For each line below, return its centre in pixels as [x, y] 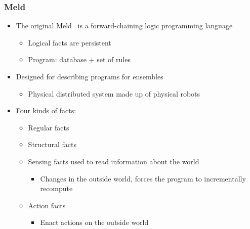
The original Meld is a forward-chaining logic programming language [124, 26]
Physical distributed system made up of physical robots [114, 93]
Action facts [47, 205]
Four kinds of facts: [46, 110]
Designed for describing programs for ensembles [90, 76]
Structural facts [52, 144]
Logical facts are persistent [70, 42]
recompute [56, 188]
